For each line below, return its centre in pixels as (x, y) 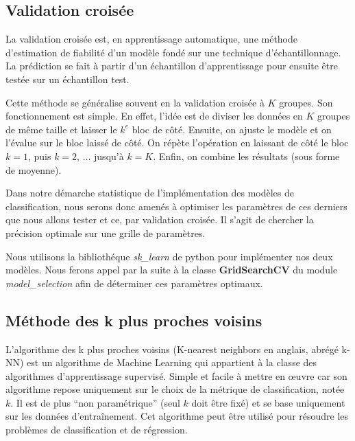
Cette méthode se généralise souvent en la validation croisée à (135, 102)
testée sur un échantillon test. (68, 79)
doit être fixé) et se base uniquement (268, 402)
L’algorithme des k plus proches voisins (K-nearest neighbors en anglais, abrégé (172, 349)
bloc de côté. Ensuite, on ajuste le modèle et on (232, 129)
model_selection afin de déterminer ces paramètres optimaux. (134, 283)
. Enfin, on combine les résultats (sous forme (246, 156)
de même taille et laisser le (61, 129)
